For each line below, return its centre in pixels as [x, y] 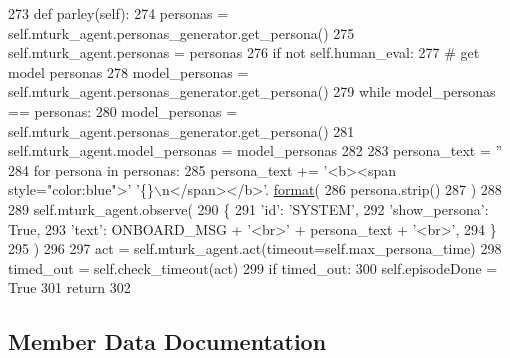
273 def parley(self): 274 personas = [118, 13]
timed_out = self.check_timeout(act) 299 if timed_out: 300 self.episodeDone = [253, 267]
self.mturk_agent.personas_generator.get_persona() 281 [181, 130]
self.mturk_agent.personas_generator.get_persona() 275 [181, 32]
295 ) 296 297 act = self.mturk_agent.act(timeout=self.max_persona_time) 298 [255, 248]
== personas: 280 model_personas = [123, 110]
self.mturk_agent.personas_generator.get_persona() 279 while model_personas [252, 91]
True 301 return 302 [69, 287]
